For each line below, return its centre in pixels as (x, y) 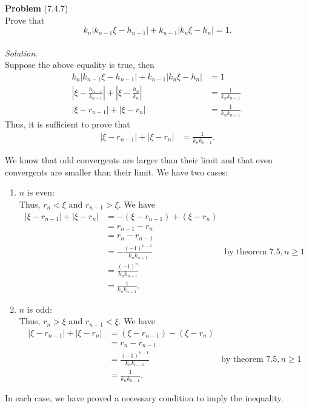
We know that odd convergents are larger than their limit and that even (139, 160)
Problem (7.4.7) (37, 8)
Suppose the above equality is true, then (80, 65)
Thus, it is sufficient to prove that (68, 124)
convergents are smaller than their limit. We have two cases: (116, 172)
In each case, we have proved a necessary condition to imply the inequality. (144, 398)
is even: (41, 192)
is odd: (39, 309)
